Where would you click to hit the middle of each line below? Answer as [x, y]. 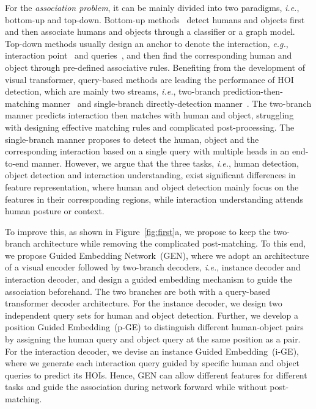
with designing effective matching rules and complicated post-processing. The [150, 127]
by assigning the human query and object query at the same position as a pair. [153, 339]
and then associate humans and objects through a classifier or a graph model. [150, 31]
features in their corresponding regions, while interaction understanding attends [154, 199]
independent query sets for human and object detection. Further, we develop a [152, 315]
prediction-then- [253, 91]
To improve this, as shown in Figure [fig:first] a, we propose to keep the [138, 231]
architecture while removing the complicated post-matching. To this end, [170, 243]
